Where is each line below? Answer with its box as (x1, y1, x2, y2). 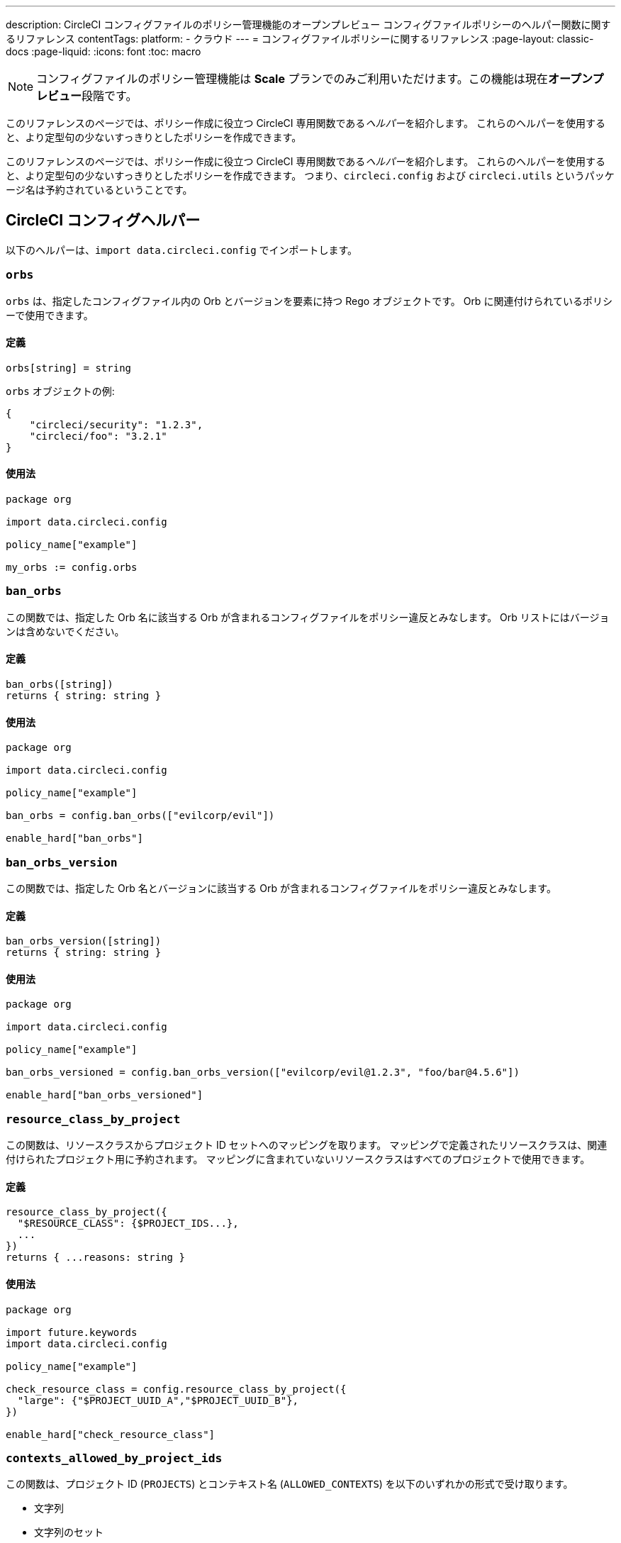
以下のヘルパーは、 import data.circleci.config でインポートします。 (6, 243, 358, 256)
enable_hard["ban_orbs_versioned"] (6, 1089, 203, 1101)
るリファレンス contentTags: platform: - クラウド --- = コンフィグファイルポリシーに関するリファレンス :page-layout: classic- (6, 33, 594, 45)
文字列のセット (34, 1526, 103, 1539)
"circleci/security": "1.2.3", (29, 418, 203, 430)
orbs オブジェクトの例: (6, 384, 115, 397)
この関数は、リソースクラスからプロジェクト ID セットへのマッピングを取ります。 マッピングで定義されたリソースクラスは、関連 (6, 1139, 608, 1152)
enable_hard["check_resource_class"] (6, 1428, 216, 1440)
